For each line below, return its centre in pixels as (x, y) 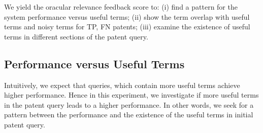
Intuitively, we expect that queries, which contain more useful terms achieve (122, 85)
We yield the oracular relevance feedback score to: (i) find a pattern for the (121, 7)
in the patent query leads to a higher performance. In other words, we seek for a (129, 104)
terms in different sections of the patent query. (76, 36)
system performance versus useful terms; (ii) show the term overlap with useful (127, 16)
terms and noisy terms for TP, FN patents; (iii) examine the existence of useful (127, 27)
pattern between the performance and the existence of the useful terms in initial (129, 115)
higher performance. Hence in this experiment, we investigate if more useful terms (131, 95)
